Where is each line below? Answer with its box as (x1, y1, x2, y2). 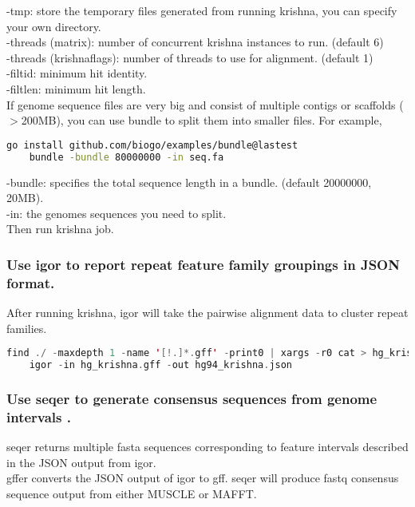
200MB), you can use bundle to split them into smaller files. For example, (21, 112, 382, 129)
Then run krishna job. (6, 220, 114, 237)
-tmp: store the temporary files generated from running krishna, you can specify (6, 2, 397, 18)
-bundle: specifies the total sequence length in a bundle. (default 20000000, (6, 173, 372, 190)
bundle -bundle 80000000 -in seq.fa (29, 151, 224, 163)
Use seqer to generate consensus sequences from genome (6, 388, 377, 408)
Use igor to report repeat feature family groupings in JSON (6, 254, 400, 274)
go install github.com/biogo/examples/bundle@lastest (6, 139, 298, 151)
